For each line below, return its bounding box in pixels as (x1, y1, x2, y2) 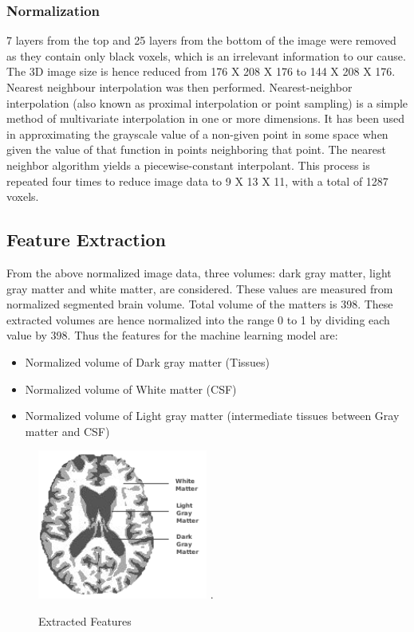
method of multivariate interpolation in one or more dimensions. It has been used (6, 110, 405, 127)
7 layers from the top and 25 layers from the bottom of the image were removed (6, 32, 396, 49)
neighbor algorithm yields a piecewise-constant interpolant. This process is (6, 156, 370, 173)
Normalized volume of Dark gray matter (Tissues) (25, 353, 270, 370)
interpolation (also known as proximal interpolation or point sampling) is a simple (6, 94, 408, 111)
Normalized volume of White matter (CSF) (25, 380, 237, 397)
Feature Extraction (6, 227, 166, 252)
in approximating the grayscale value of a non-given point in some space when (6, 125, 388, 142)
